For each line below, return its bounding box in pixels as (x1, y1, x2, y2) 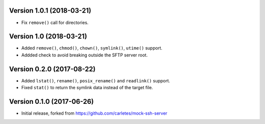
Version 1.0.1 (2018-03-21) (9, 6, 92, 15)
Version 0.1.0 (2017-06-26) (9, 97, 94, 105)
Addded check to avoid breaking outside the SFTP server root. (21, 52, 148, 58)
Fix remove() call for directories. (21, 20, 89, 25)
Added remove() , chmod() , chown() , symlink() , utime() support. (21, 45, 163, 51)
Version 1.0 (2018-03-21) (9, 32, 87, 41)
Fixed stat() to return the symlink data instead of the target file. (21, 85, 153, 91)
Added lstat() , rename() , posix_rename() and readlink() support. (21, 77, 170, 83)
